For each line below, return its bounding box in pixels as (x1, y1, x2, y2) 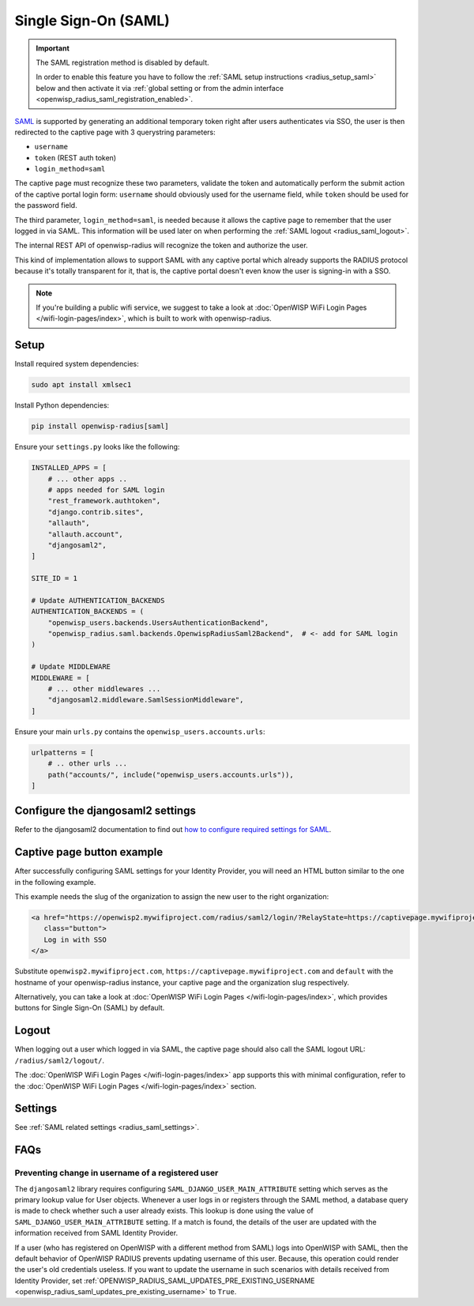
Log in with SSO (43, 935, 107, 944)
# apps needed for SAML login (47, 485, 165, 494)
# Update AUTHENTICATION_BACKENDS (31, 596, 165, 604)
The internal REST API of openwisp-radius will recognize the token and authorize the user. (14, 241, 308, 250)
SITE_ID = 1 (31, 574, 78, 583)
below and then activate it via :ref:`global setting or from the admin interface (36, 83, 284, 92)
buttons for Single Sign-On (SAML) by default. (14, 1003, 165, 1013)
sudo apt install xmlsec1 (31, 380, 132, 390)
